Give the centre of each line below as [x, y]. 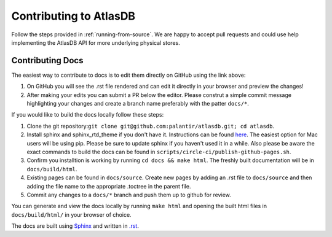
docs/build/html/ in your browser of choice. [71, 214]
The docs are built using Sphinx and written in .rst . [75, 226]
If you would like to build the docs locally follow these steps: [88, 115]
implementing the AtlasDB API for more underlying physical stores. [96, 42]
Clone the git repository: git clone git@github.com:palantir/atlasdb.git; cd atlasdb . [151, 126]
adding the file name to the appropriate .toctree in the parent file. [109, 186]
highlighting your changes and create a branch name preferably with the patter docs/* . [138, 104]
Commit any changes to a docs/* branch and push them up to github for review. [129, 195]
